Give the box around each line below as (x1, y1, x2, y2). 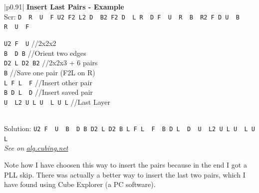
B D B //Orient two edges (4, 47, 86, 58)
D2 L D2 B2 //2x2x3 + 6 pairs (4, 57, 98, 68)
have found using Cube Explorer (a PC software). (4, 179, 156, 190)
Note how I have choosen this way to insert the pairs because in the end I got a (4, 160, 247, 170)
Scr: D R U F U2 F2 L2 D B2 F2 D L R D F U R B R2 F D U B (4, 11, 240, 21)
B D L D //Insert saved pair (4, 87, 93, 97)
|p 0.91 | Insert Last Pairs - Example (4, 1, 124, 11)
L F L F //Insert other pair (4, 77, 92, 87)
